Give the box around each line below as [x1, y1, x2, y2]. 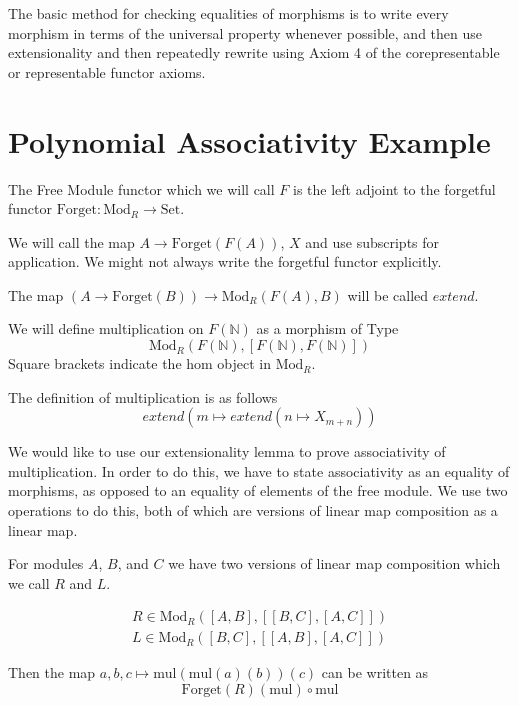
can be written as [321, 662, 429, 683]
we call [8, 572, 50, 593]
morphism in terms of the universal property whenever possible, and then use [8, 22, 482, 43]
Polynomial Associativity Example [8, 120, 491, 161]
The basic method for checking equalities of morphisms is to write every [8, 3, 449, 23]
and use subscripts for [305, 231, 440, 252]
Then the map [8, 662, 96, 683]
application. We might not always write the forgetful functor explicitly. [8, 251, 442, 272]
